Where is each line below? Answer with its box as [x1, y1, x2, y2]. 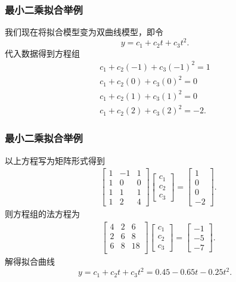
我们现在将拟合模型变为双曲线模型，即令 [5, 26, 163, 38]
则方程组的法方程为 [5, 207, 80, 220]
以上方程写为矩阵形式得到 [5, 154, 105, 166]
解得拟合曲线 [5, 255, 55, 268]
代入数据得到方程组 [5, 47, 80, 59]
